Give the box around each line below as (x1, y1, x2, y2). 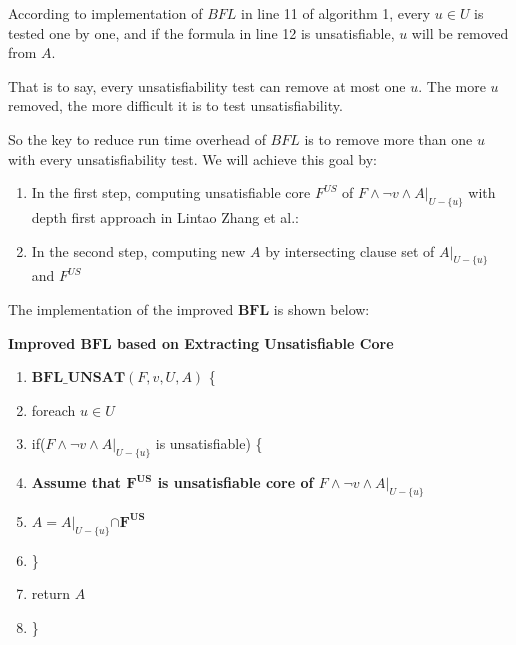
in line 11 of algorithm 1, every (241, 3, 431, 23)
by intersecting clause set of (265, 240, 435, 261)
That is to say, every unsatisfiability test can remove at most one (8, 75, 406, 96)
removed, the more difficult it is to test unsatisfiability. (8, 95, 343, 116)
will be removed (411, 22, 509, 43)
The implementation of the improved (8, 298, 234, 319)
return (31, 583, 71, 604)
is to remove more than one (304, 128, 473, 149)
